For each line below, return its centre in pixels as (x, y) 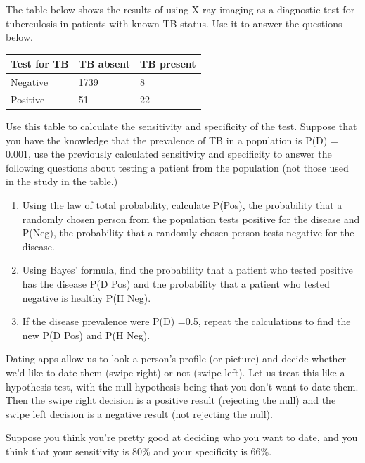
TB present (168, 64)
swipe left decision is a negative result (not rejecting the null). (139, 413)
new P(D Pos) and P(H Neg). (86, 335)
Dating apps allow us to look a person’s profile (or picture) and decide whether (176, 359)
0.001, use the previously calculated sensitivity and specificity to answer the (169, 154)
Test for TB (40, 64)
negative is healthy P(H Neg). (87, 297)
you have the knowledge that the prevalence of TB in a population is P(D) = (172, 140)
